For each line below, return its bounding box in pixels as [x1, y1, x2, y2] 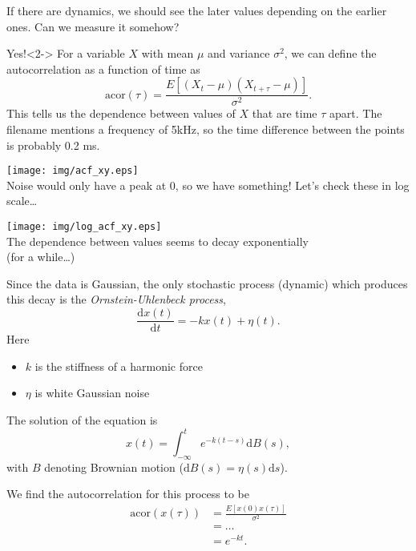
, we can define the [284, 45, 377, 62]
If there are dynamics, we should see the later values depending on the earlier [6, 2, 387, 18]
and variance [208, 45, 270, 62]
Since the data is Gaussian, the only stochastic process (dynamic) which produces [6, 275, 408, 292]
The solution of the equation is [6, 411, 158, 428]
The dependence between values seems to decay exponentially [6, 232, 309, 249]
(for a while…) [6, 248, 75, 265]
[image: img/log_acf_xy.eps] [6, 221, 162, 233]
